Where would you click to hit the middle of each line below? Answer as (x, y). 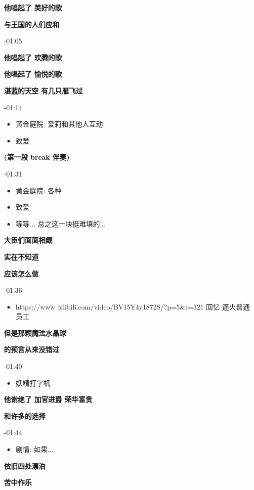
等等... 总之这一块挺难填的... (61, 223)
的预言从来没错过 (32, 349)
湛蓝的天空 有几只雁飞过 (43, 90)
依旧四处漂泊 (25, 466)
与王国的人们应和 (32, 24)
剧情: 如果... (35, 449)
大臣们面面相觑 (28, 240)
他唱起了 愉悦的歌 (33, 74)
